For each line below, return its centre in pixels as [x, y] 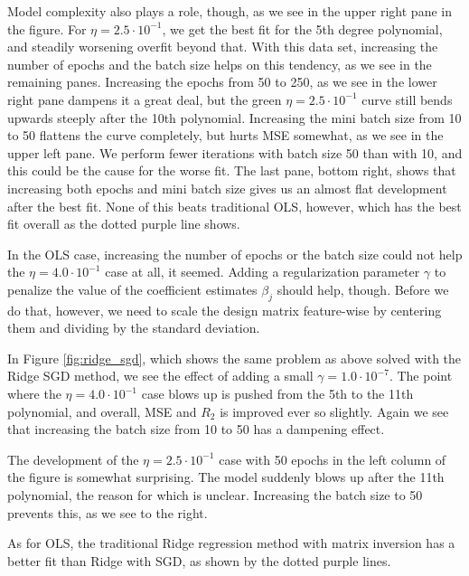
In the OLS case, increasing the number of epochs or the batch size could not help [235, 254]
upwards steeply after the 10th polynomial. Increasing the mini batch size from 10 [234, 117]
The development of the [73, 459]
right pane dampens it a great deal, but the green [145, 99]
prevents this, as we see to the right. [108, 512]
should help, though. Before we [363, 289]
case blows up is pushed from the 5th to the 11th [277, 394]
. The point [421, 376]
